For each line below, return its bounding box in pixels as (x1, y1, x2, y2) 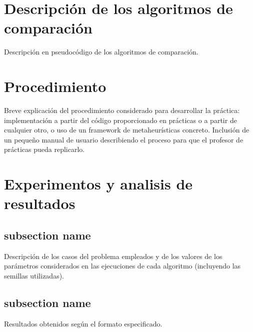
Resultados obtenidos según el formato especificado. (4, 318, 162, 328)
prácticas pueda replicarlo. (4, 144, 85, 154)
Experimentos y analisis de (4, 173, 193, 194)
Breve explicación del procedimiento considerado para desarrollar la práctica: (4, 105, 240, 115)
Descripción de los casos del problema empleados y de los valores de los (4, 250, 222, 261)
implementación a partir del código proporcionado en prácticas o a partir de (4, 114, 237, 125)
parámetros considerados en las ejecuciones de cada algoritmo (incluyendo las (4, 260, 241, 271)
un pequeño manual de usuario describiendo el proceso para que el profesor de (4, 134, 243, 144)
